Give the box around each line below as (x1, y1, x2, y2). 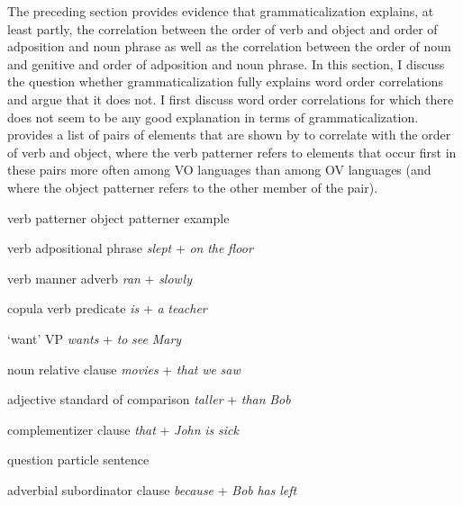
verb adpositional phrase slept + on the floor (7, 239, 253, 257)
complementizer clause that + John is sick (7, 419, 239, 438)
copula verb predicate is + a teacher (7, 299, 207, 318)
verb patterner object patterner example (7, 208, 230, 227)
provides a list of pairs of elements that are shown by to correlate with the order (7, 125, 451, 144)
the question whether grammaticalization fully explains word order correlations (7, 72, 443, 91)
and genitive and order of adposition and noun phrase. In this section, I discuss (7, 54, 445, 73)
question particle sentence (7, 450, 150, 469)
